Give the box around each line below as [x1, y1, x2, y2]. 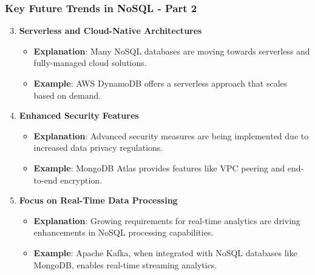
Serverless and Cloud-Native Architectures [19, 24, 202, 37]
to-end [33, 173, 58, 186]
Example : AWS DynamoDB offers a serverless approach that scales [33, 77, 288, 89]
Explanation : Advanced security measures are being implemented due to [33, 129, 309, 142]
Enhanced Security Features [19, 109, 139, 122]
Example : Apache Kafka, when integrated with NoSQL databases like [33, 246, 297, 259]
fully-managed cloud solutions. [33, 56, 147, 69]
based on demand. [33, 88, 101, 101]
